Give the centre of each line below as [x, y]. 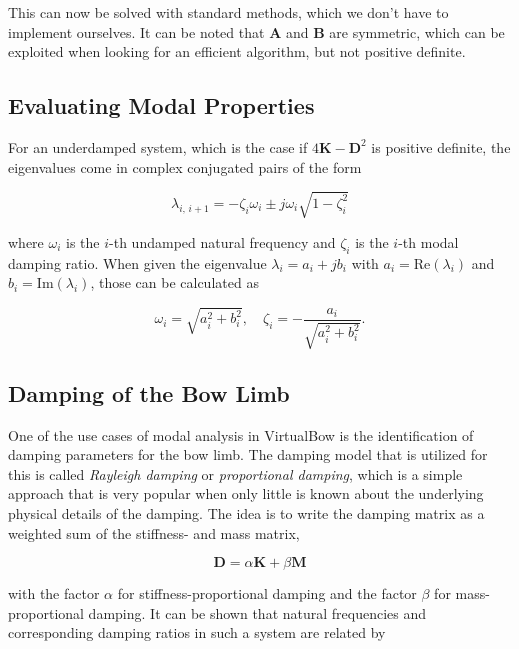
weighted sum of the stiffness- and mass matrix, [154, 532]
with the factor [54, 593]
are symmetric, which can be [417, 31]
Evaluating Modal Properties [161, 105]
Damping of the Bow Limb [149, 392]
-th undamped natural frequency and [222, 241]
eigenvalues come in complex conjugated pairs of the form [185, 166]
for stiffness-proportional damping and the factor [267, 593]
